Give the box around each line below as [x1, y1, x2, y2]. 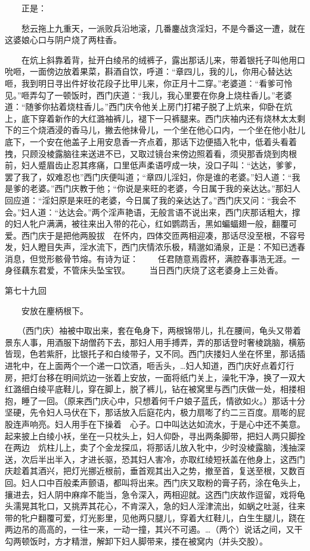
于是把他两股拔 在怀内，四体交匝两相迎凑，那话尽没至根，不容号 [46, 229, 305, 241]
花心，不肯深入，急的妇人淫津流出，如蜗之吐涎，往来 [96, 500, 305, 512]
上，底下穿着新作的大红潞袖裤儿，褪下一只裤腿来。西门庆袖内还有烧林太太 [5, 112, 297, 124]
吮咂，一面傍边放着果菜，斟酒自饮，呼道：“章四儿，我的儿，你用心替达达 [5, 65, 293, 78]
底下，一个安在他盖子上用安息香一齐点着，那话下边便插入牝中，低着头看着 [5, 135, 297, 147]
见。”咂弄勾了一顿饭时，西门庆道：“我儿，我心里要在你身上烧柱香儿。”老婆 [5, 88, 292, 101]
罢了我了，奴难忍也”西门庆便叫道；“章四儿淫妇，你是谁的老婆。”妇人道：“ [5, 170, 292, 183]
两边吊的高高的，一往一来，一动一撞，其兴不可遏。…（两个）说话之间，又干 [5, 523, 303, 535]
